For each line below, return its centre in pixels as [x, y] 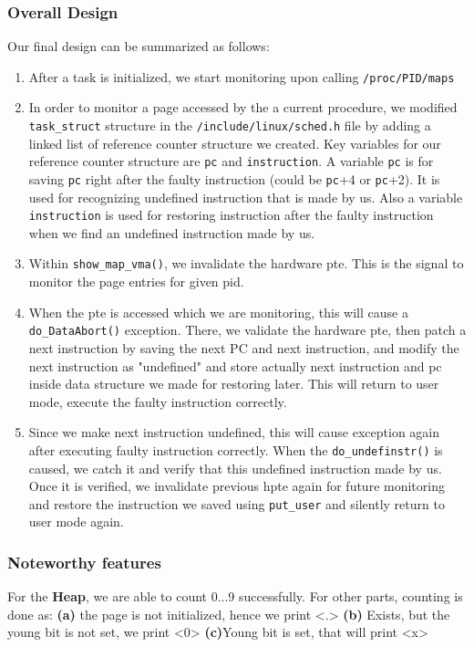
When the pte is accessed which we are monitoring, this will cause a [218, 312]
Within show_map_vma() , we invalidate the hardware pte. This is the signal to [246, 263]
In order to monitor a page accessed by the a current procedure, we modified [243, 107]
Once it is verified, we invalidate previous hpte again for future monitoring [237, 486]
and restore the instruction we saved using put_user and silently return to [237, 503]
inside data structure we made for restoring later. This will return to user [234, 384]
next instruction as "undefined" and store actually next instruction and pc [235, 365]
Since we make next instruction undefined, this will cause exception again [234, 432]
